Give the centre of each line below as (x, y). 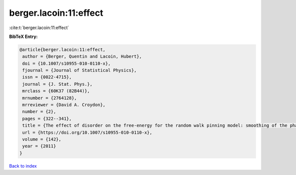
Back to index (23, 166)
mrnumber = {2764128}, (50, 98)
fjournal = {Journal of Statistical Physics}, (79, 70)
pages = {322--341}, (47, 119)
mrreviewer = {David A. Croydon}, (64, 105)
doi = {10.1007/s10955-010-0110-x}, (67, 63)
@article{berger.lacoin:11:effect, (62, 50)
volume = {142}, (42, 139)
